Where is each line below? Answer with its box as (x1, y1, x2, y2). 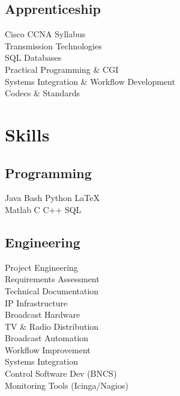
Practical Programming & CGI (5, 63, 119, 75)
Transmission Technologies (5, 39, 102, 52)
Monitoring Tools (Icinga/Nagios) (5, 379, 128, 391)
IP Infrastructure (5, 296, 68, 309)
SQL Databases (5, 51, 62, 64)
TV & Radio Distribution (5, 320, 99, 332)
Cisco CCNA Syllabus (5, 28, 86, 40)
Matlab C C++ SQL (5, 203, 82, 215)
